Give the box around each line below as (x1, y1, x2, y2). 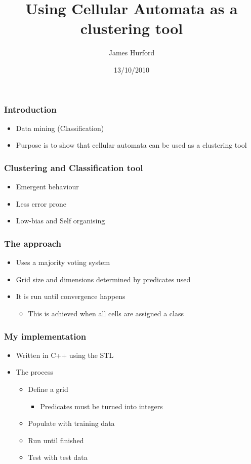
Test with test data (28, 452, 88, 462)
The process (16, 367, 53, 377)
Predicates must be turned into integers (40, 401, 163, 411)
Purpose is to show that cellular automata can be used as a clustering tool (16, 140, 247, 150)
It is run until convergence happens (16, 291, 126, 302)
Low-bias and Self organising (16, 215, 105, 226)
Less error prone (16, 198, 67, 209)
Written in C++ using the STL (16, 349, 114, 360)
